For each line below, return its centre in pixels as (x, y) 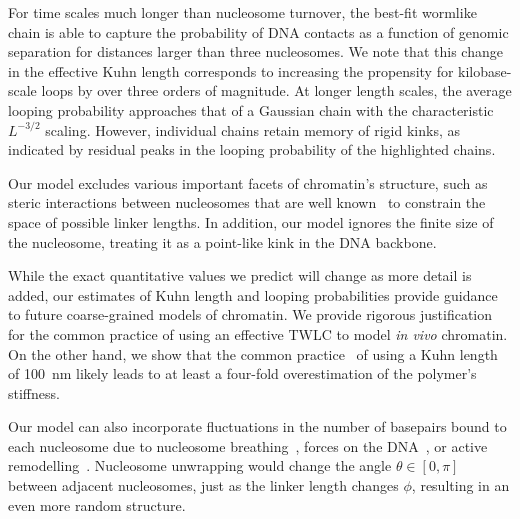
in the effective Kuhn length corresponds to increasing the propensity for (231, 70)
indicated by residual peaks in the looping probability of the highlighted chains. (252, 149)
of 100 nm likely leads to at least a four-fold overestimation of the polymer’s (242, 373)
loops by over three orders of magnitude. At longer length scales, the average (276, 90)
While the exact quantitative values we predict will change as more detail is (240, 275)
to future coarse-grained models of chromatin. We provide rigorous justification (250, 314)
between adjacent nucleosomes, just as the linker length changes (203, 485)
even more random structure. (97, 504)
